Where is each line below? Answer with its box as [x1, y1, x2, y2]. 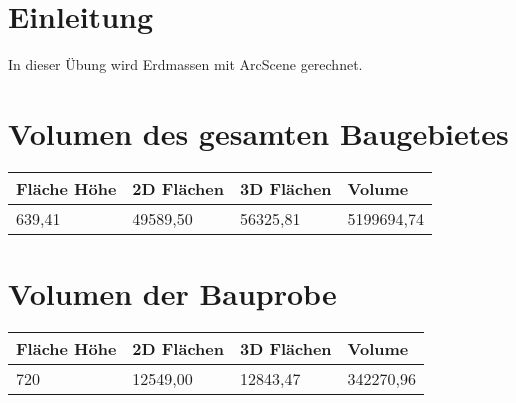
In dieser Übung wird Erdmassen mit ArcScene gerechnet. [8, 54, 363, 75]
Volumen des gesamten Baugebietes [8, 112, 509, 153]
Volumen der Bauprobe [8, 273, 337, 314]
